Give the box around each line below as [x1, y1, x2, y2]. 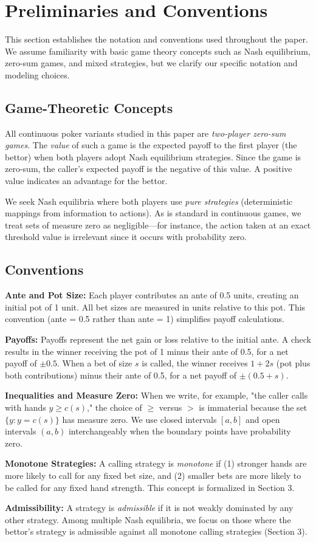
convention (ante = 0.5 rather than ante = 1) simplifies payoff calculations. [5, 312, 284, 325]
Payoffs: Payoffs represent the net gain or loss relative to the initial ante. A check [5, 333, 312, 346]
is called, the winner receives [142, 357, 248, 369]
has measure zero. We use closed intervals [62, 413, 217, 425]
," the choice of [87, 401, 142, 413]
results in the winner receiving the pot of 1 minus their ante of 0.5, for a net [5, 345, 289, 357]
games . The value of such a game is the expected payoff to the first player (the [5, 139, 297, 151]
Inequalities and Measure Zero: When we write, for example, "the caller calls [5, 389, 308, 402]
